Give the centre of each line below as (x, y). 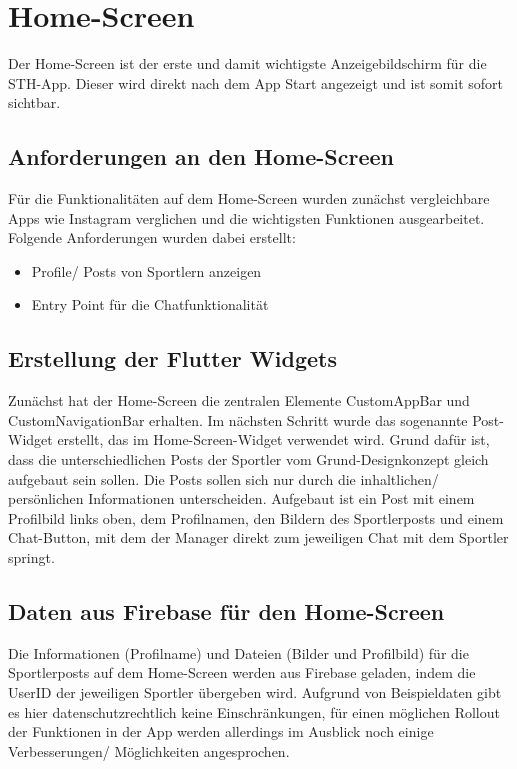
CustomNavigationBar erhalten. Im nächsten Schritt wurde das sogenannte (238, 419)
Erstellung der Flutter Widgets (172, 358)
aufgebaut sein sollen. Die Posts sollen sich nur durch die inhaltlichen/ (223, 478)
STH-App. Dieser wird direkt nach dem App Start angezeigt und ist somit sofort (255, 82)
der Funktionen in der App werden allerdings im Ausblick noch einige (221, 731)
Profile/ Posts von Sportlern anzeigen (146, 270)
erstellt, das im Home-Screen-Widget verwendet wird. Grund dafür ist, (273, 439)
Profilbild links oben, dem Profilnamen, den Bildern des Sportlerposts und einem (256, 517)
